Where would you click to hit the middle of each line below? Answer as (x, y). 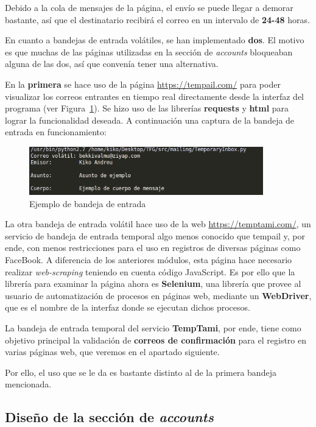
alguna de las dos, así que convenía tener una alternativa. (112, 64)
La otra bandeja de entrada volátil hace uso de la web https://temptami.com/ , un (158, 224)
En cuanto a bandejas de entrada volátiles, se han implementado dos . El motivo (155, 40)
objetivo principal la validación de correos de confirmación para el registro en (156, 340)
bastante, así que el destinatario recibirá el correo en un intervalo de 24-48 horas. (157, 19)
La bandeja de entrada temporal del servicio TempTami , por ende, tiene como (153, 327)
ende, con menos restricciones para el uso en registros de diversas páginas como (153, 248)
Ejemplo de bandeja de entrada (88, 203)
